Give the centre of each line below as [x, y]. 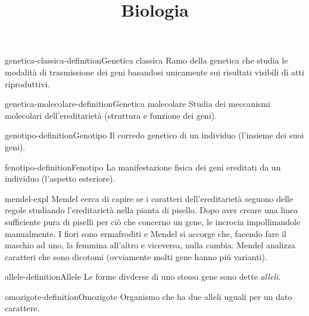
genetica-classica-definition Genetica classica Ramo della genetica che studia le [146, 60]
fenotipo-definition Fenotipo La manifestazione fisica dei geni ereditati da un [143, 167]
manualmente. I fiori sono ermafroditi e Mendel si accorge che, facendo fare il [146, 233]
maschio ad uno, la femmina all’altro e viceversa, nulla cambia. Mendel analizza [150, 245]
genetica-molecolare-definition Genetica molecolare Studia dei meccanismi [138, 104]
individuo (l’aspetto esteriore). [60, 178]
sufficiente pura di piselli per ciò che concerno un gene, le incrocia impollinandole [153, 221]
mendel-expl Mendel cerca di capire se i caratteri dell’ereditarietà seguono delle [149, 198]
